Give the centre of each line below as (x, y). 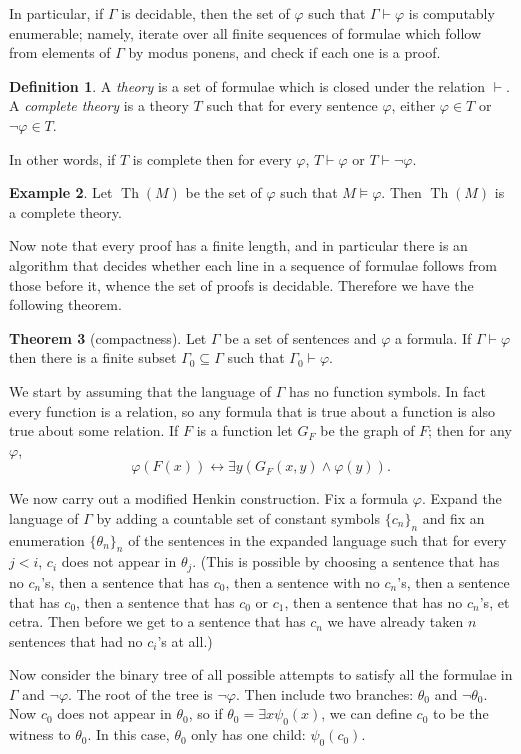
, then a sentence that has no (373, 601)
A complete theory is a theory (99, 105)
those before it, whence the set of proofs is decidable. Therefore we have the (241, 284)
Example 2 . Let (61, 192)
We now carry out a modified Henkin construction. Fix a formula (209, 498)
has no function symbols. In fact (387, 390)
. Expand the (461, 498)
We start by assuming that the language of (140, 390)
